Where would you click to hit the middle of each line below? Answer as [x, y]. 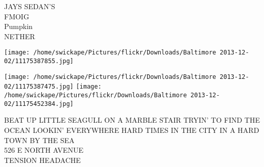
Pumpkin [18, 26]
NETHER [20, 36]
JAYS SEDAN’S [30, 6]
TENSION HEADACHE [43, 160]
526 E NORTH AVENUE [44, 150]
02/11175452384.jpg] [39, 104]
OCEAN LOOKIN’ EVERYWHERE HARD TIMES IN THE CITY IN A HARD [132, 130]
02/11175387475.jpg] [39, 87]
